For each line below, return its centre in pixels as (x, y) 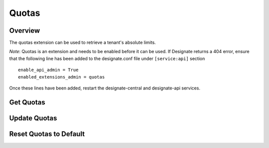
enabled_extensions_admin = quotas (62, 77)
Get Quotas (27, 102)
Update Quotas (33, 118)
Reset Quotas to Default (47, 134)
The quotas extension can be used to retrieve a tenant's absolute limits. (83, 43)
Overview (25, 31)
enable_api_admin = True (48, 70)
